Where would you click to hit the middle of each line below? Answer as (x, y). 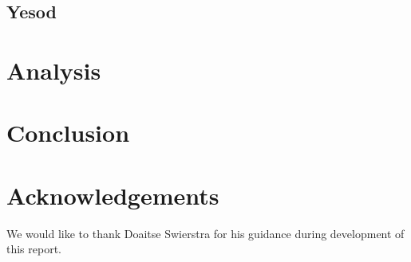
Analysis (54, 70)
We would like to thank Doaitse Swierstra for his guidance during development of (205, 233)
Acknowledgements (113, 195)
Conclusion (68, 133)
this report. (34, 249)
